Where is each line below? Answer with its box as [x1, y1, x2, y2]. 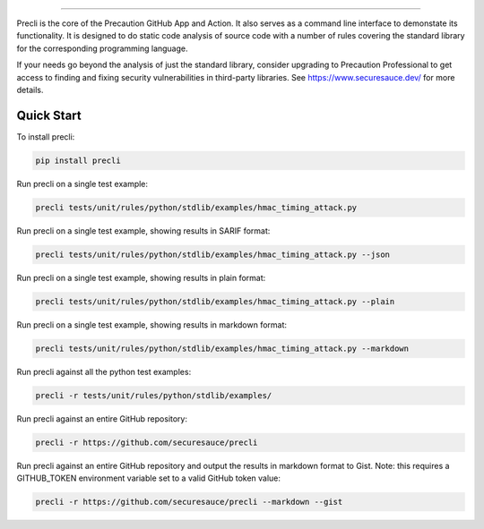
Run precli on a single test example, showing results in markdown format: [16, 319, 287, 330]
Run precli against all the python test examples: [16, 366, 192, 377]
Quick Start [16, 107, 82, 123]
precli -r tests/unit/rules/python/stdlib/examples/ [35, 390, 272, 400]
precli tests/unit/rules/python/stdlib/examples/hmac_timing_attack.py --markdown [35, 343, 410, 354]
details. [16, 84, 44, 95]
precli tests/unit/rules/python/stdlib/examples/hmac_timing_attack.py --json [35, 249, 390, 260]
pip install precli [35, 155, 121, 166]
